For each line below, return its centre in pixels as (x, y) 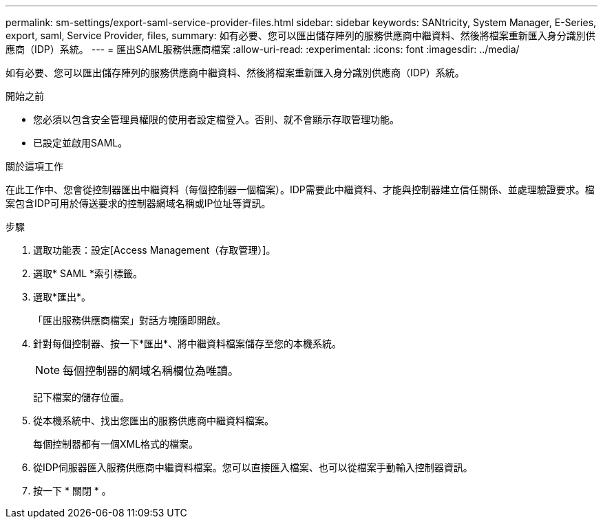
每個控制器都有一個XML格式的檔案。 (116, 444)
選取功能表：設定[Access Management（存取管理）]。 (155, 250)
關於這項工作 (34, 166)
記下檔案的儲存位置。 (81, 397)
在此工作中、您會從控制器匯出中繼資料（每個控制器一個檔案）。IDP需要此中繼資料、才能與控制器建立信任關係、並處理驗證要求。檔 (300, 189)
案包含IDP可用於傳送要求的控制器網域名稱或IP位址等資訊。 (138, 203)
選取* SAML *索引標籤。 (88, 273)
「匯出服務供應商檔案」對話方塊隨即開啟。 (129, 320)
